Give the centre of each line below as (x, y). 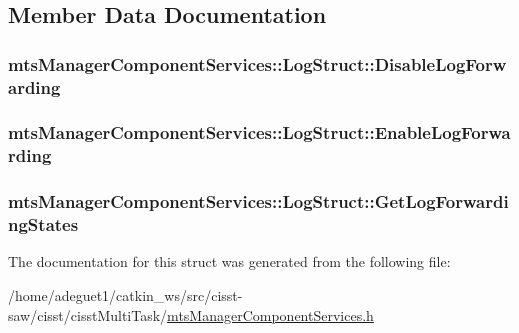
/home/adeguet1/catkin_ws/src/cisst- (125, 295)
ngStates (43, 224)
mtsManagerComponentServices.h (270, 314)
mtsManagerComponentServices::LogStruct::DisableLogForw (257, 63)
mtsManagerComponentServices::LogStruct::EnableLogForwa (259, 132)
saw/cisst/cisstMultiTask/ (88, 314)
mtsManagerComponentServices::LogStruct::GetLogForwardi (258, 201)
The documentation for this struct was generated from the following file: (229, 261)
